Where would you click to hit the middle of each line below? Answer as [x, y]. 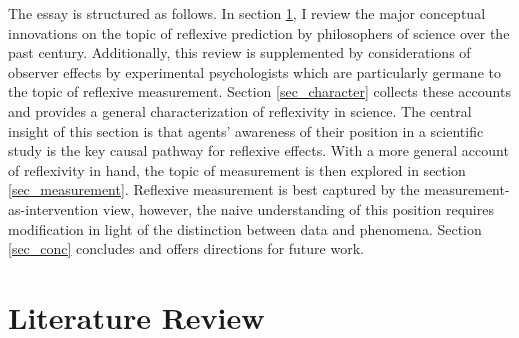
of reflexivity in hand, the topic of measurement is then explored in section [237, 169]
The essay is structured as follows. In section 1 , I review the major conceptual [247, 13]
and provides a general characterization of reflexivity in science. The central [240, 110]
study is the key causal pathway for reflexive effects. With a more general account [258, 150]
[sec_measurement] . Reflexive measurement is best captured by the [214, 189]
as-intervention [53, 208]
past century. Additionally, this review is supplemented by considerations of [239, 52]
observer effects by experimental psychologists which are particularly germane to [254, 71]
